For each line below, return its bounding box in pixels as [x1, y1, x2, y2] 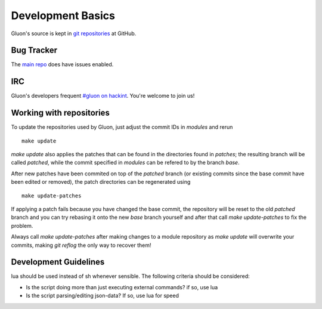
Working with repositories [11, 108, 110, 118]
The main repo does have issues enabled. [11, 61, 114, 68]
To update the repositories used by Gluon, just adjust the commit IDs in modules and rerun [11, 123, 233, 131]
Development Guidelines [11, 257, 105, 267]
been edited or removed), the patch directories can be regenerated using [11, 178, 191, 186]
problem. [11, 222, 33, 229]
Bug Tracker [11, 45, 58, 55]
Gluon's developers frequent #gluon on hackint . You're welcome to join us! [11, 92, 195, 100]
